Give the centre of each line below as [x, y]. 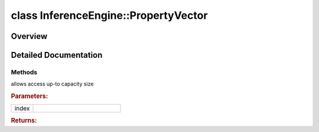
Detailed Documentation [57, 55]
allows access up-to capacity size [52, 84]
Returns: [24, 120]
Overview [29, 36]
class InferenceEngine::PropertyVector [109, 15]
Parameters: [30, 96]
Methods [24, 72]
